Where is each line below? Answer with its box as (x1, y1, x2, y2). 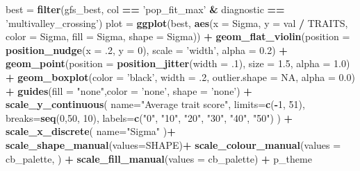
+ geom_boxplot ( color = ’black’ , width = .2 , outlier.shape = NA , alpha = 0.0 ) (6, 69, 355, 84)
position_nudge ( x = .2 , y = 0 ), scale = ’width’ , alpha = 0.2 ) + (6, 42, 288, 57)
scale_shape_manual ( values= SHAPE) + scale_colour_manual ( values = (6, 137, 341, 152)
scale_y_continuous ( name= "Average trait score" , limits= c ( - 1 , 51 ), (6, 97, 305, 111)
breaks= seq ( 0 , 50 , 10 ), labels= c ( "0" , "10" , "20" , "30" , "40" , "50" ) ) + (6, 110, 293, 125)
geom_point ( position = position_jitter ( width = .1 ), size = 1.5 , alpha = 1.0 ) (6, 56, 350, 71)
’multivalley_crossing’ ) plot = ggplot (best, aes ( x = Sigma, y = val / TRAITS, (6, 15, 348, 30)
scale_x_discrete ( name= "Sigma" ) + (6, 124, 176, 138)
